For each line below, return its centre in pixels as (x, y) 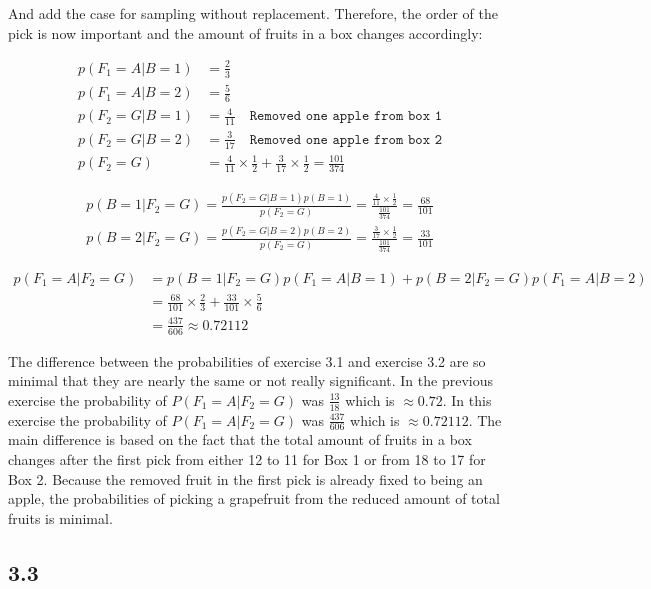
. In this (467, 399)
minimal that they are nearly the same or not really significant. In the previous (250, 380)
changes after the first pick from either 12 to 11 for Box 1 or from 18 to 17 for (247, 459)
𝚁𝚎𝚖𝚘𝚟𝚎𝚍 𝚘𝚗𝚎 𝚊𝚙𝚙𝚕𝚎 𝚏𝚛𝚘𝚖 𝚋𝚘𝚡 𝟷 (346, 116)
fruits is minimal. (60, 517)
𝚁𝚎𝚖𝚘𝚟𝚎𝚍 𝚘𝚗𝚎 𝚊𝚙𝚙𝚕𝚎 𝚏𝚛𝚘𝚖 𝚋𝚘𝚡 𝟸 (346, 139)
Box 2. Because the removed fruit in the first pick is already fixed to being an (245, 478)
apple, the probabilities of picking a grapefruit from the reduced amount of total (254, 498)
